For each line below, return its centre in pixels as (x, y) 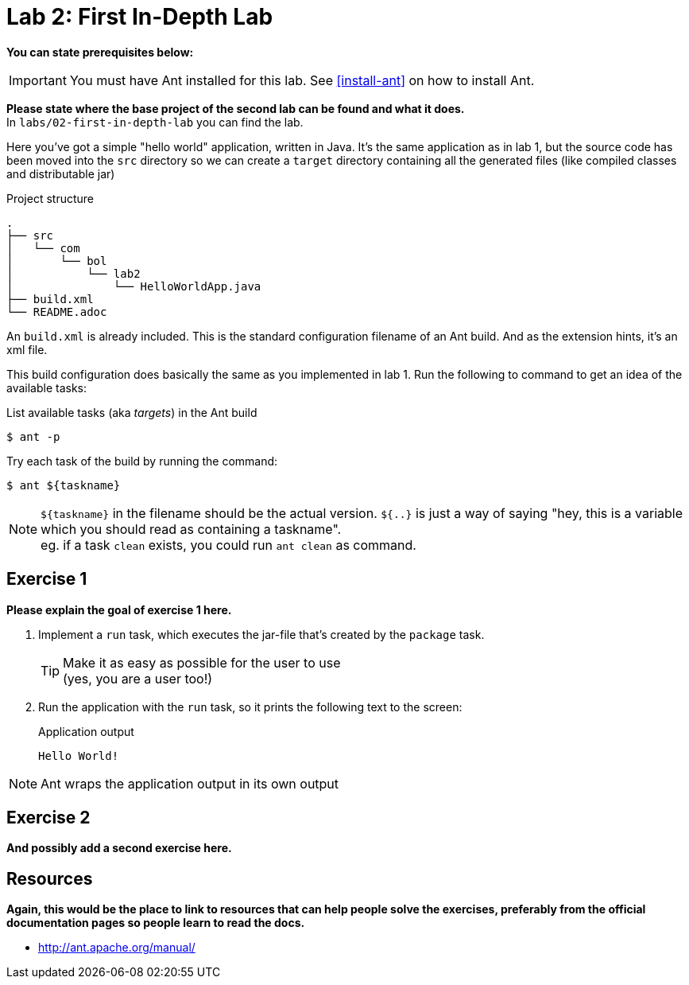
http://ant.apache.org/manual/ (117, 948)
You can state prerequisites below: (100, 52)
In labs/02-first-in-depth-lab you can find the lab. (155, 122)
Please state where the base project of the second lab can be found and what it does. (236, 108)
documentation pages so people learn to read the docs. (156, 923)
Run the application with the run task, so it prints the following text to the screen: (250, 707)
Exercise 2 (48, 818)
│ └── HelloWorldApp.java (134, 286)
